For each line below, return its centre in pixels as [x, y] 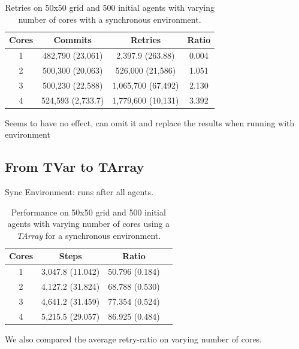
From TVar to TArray [75, 167]
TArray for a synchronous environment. [89, 235]
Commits [73, 40]
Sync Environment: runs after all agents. [79, 192]
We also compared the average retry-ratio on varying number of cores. [134, 339]
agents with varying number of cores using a [89, 224]
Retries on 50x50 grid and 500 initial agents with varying [110, 7]
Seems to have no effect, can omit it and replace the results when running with [150, 122]
